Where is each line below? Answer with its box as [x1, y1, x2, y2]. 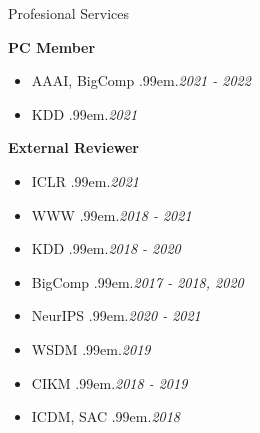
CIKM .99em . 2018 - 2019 [31, 372, 188, 393]
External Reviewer [8, 137, 139, 158]
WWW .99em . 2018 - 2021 [31, 204, 192, 225]
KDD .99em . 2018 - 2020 [31, 238, 181, 259]
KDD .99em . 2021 [31, 103, 138, 124]
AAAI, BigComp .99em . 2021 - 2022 [31, 70, 251, 91]
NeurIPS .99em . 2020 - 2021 [31, 305, 201, 326]
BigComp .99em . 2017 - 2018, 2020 [31, 271, 244, 292]
